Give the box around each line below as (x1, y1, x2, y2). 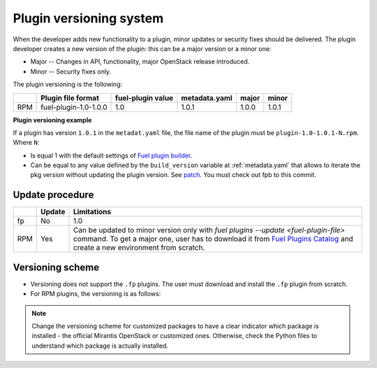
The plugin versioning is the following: (13, 80, 123, 89)
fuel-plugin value (115, 93, 174, 103)
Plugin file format (40, 93, 99, 103)
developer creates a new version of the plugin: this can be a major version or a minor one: (13, 44, 272, 52)
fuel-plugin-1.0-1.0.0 (40, 102, 108, 112)
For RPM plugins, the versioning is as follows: (30, 290, 161, 298)
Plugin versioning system (13, 10, 164, 26)
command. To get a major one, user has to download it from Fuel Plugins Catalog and (73, 234, 354, 244)
